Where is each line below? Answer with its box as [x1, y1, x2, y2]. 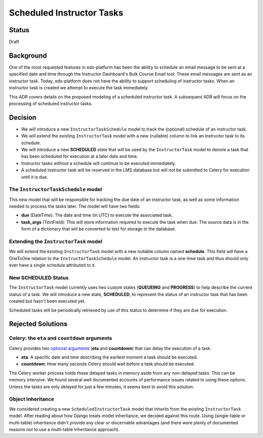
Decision [9, 113, 37, 121]
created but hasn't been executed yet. [9, 298, 86, 304]
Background [9, 51, 47, 60]
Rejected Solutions [9, 320, 68, 328]
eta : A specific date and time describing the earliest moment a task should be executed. [21, 354, 198, 360]
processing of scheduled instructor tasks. [9, 100, 93, 106]
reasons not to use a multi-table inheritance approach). [9, 426, 120, 432]
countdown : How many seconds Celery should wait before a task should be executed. [21, 361, 195, 367]
